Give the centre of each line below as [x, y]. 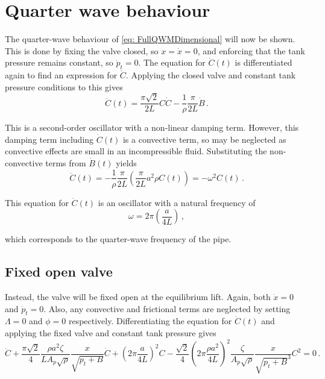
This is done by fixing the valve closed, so [82, 50]
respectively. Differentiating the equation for [150, 321]
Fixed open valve [59, 271]
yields [126, 162]
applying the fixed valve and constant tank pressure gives [111, 332]
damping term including [49, 139]
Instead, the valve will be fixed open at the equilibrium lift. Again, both [138, 296]
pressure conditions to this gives [64, 86]
